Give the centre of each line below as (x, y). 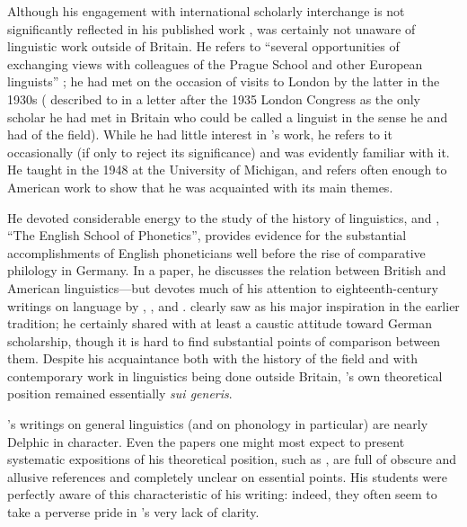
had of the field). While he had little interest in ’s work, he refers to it (200, 134)
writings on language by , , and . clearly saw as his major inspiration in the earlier (233, 305)
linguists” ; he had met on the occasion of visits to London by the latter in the (224, 81)
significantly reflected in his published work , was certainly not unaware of (211, 28)
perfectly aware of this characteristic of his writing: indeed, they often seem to (222, 494)
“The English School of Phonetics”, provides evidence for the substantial (207, 235)
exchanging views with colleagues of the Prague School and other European (215, 63)
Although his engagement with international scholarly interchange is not (206, 11)
